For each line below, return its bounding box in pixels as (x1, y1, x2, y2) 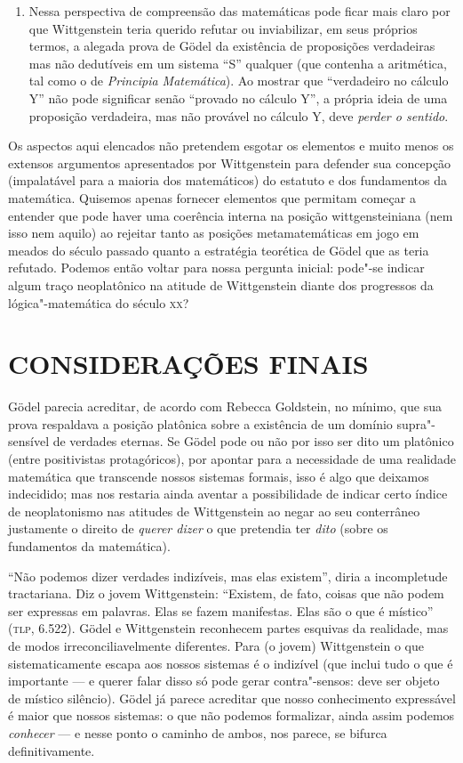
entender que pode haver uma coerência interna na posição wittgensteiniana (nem (8, 206, 453, 224)
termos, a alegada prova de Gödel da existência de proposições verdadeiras (28, 37, 435, 55)
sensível (8, 432, 50, 450)
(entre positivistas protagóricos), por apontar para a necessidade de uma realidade (8, 450, 456, 467)
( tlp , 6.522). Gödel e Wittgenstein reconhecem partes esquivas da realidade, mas (8, 619, 449, 637)
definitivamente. (8, 741, 95, 759)
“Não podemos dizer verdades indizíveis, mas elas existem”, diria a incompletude (8, 566, 448, 585)
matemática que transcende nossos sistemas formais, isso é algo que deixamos (8, 467, 429, 485)
